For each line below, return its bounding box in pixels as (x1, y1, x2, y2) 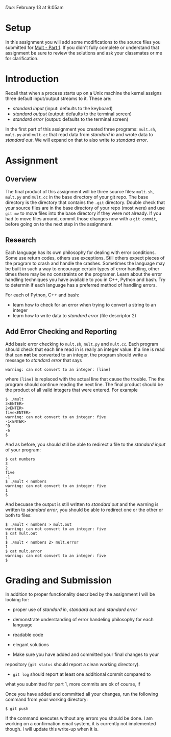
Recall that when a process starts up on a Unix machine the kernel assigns (5, 90, 162, 96)
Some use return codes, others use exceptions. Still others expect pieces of (5, 255, 165, 261)
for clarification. (5, 55, 39, 61)
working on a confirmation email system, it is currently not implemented (5, 721, 156, 727)
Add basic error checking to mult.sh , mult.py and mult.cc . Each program (5, 341, 158, 347)
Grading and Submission (5, 574, 112, 586)
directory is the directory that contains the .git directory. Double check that (5, 199, 165, 206)
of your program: (5, 446, 41, 453)
